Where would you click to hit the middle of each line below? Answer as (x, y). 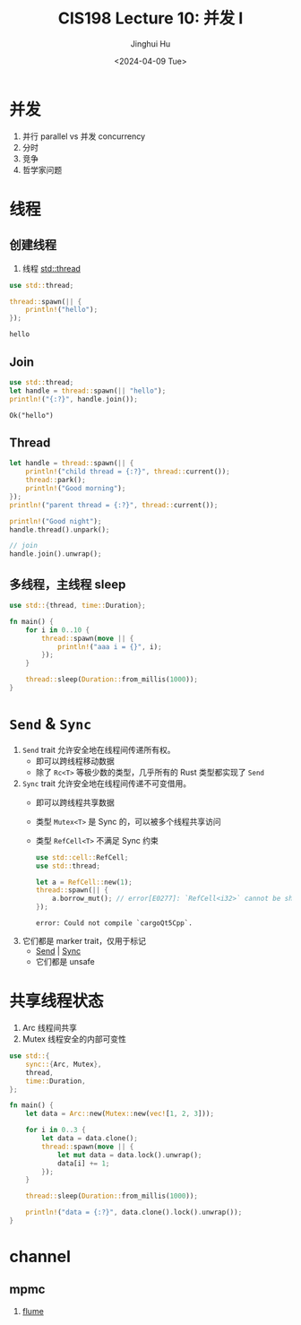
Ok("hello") (31, 415)
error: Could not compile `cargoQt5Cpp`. (114, 923)
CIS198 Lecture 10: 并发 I (150, 18)
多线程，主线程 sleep (68, 584)
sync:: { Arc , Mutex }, (64, 1064)
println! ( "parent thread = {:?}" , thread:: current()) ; (114, 505)
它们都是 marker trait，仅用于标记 (84, 941)
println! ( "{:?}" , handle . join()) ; (74, 399)
